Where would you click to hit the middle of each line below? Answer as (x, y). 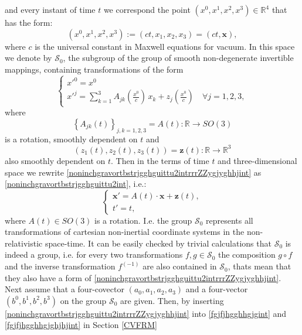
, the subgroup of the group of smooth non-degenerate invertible (178, 58)
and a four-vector (217, 289)
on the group (83, 300)
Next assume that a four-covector (65, 289)
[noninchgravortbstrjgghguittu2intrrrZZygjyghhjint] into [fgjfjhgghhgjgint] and (146, 313)
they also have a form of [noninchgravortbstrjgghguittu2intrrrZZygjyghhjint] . (143, 277)
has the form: (29, 22)
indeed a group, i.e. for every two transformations (94, 254)
